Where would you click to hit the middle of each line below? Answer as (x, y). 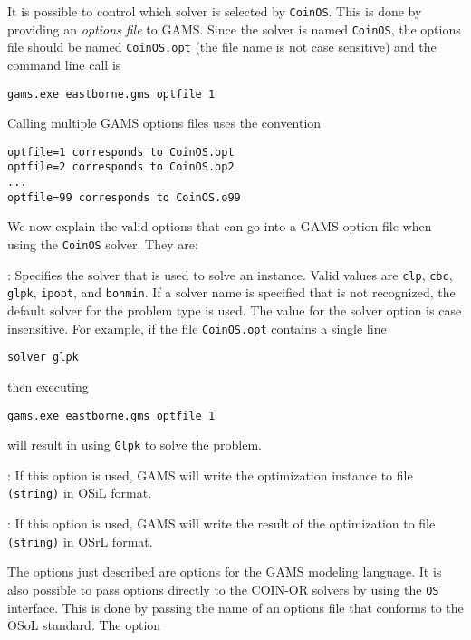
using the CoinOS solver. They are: (103, 244)
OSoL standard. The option (84, 625)
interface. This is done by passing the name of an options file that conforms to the (235, 607)
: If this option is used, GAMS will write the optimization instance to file (210, 475)
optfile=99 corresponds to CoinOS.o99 (124, 197)
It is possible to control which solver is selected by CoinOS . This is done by (215, 11)
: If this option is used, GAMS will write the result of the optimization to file (221, 524)
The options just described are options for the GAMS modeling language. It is (225, 572)
